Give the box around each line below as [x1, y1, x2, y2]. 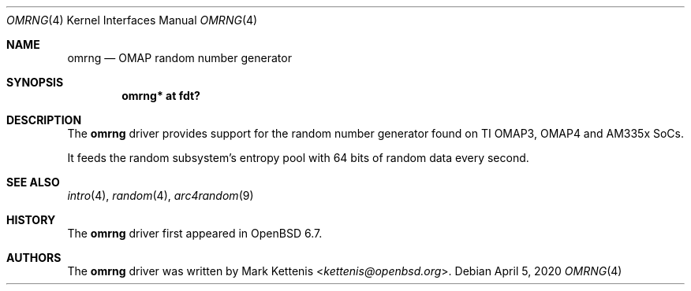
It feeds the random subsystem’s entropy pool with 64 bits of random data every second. [67, 151, 529, 164]
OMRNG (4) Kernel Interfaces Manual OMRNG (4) [6, 13, 258, 27]
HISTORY [6, 213, 56, 227]
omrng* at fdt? [121, 89, 200, 102]
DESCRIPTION [6, 113, 82, 127]
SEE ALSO [6, 175, 60, 189]
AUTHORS [6, 251, 62, 264]
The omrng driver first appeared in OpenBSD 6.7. [67, 227, 323, 240]
